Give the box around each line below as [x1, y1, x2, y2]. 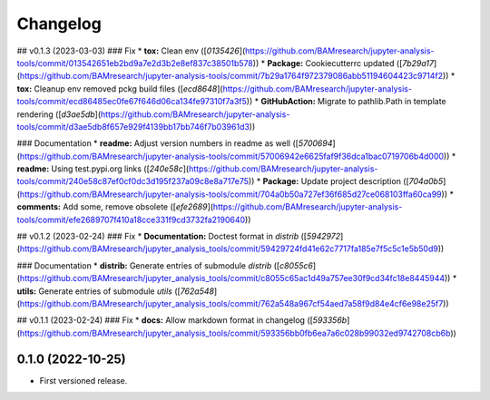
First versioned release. [39, 375, 128, 385]
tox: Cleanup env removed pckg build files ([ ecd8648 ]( [16, 83, 223, 94]
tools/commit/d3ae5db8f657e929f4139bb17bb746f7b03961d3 [16, 121, 250, 132]
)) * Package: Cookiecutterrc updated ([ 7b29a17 [252, 57, 435, 68]
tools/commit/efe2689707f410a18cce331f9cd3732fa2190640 [16, 214, 246, 225]
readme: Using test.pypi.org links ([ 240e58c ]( [16, 163, 190, 174]
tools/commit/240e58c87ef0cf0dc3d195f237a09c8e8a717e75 [16, 176, 250, 187]
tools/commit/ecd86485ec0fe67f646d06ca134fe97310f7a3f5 [16, 96, 247, 107]
